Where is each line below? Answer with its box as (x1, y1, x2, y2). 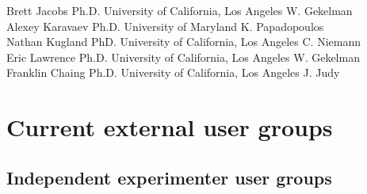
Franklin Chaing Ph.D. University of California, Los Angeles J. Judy (6, 64, 340, 81)
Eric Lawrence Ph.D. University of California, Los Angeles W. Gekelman (6, 48, 360, 65)
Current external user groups (6, 111, 333, 143)
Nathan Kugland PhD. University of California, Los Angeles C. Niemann (6, 33, 361, 50)
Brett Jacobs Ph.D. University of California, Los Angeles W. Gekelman (6, 2, 353, 18)
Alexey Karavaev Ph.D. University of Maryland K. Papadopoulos (6, 17, 324, 34)
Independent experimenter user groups (6, 165, 332, 189)
